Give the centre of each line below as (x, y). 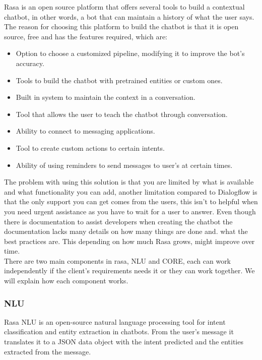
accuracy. (30, 63)
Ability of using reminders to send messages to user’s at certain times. (124, 165)
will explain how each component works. (66, 281)
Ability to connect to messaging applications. (85, 131)
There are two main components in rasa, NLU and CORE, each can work (118, 260)
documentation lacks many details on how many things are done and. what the (126, 231)
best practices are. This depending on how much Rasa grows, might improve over (129, 241)
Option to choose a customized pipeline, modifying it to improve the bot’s (130, 53)
